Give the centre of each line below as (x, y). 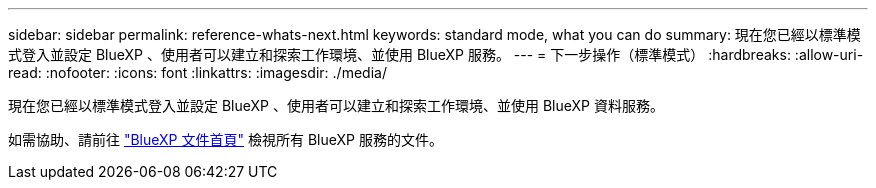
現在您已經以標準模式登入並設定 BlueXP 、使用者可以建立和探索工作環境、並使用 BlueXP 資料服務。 (336, 105)
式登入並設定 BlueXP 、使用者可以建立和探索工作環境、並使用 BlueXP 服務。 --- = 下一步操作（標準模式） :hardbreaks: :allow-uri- (436, 54)
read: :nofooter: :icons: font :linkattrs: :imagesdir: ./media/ (197, 72)
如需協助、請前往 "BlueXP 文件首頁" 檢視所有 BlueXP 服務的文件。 (225, 139)
